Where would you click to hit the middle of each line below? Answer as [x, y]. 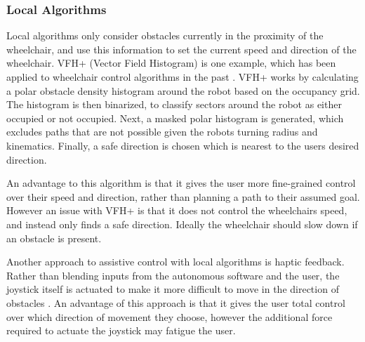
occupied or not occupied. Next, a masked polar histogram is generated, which [175, 118]
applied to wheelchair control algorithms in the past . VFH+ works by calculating [182, 77]
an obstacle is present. [54, 238]
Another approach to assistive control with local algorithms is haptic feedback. [175, 262]
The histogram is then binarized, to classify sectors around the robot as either [174, 104]
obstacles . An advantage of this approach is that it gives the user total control [176, 302]
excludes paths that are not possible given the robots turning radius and [162, 132]
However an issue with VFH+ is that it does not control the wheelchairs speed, [177, 210]
